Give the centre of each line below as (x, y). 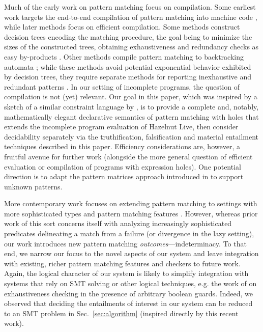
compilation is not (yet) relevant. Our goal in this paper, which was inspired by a (131, 96)
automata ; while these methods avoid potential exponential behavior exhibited (128, 66)
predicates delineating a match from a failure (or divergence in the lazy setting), (129, 233)
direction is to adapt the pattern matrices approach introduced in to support (124, 176)
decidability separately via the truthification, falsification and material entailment (131, 136)
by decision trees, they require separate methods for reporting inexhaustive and (128, 77)
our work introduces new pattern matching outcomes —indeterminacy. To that (125, 243)
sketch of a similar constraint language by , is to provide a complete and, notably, (131, 106)
